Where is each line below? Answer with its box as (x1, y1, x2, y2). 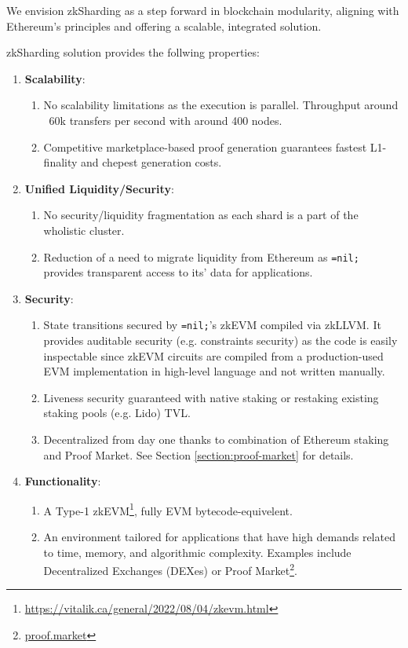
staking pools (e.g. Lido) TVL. (43, 405, 191, 421)
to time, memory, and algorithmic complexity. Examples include (43, 544, 352, 560)
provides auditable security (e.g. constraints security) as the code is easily (43, 332, 398, 349)
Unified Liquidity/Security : (24, 180, 174, 196)
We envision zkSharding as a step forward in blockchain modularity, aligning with (6, 2, 399, 18)
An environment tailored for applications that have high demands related (43, 529, 395, 545)
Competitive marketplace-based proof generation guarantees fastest (43, 138, 367, 155)
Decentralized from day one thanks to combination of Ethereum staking (43, 431, 389, 447)
